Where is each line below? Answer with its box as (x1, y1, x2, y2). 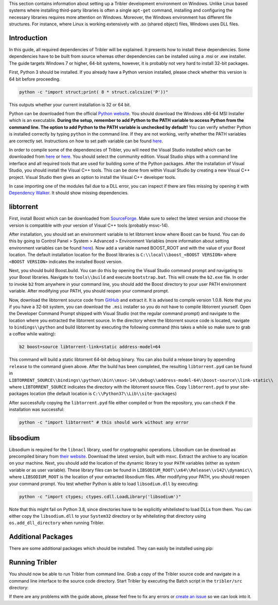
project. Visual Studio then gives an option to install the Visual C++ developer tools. (9, 174, 176, 180)
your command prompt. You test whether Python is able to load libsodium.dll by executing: (9, 481, 199, 487)
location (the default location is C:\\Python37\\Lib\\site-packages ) (30, 390, 177, 397)
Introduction (9, 34, 48, 42)
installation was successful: (9, 407, 64, 412)
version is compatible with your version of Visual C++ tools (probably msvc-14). (9, 222, 169, 228)
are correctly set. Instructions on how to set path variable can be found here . (9, 138, 163, 144)
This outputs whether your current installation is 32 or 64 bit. (9, 101, 131, 107)
